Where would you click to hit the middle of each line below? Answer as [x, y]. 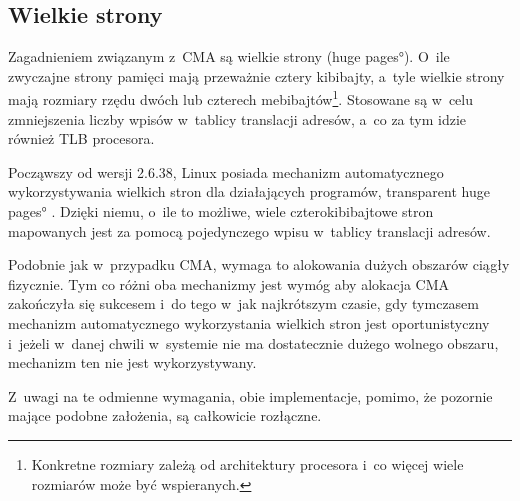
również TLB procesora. [81, 138]
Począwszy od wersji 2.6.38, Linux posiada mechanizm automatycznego [226, 171]
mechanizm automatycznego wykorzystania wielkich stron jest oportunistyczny [249, 322]
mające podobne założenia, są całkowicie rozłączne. [165, 415]
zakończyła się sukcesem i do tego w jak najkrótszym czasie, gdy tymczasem [243, 303]
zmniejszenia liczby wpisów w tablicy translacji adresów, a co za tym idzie [237, 118]
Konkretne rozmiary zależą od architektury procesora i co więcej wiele [247, 463]
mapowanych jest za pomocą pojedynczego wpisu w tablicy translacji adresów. [249, 230]
